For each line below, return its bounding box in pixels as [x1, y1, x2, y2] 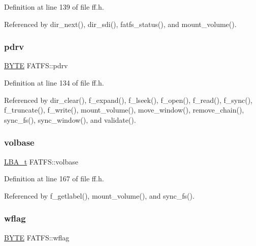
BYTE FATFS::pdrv [4, 60, 68, 71]
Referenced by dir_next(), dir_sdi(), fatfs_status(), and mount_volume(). [4, 18, 237, 29]
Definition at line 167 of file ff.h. [4, 173, 104, 184]
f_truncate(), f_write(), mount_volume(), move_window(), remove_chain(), [4, 104, 244, 115]
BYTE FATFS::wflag [4, 232, 70, 242]
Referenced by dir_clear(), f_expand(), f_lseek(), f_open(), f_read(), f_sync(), [4, 94, 253, 105]
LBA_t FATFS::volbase [4, 156, 78, 167]
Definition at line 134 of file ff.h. [4, 77, 104, 88]
